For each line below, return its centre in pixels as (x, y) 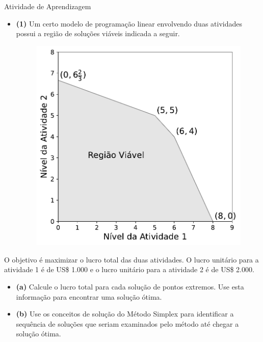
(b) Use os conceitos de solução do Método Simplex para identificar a (125, 314)
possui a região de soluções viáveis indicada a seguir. (98, 33)
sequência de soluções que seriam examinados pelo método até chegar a (127, 323)
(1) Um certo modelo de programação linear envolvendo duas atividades (129, 23)
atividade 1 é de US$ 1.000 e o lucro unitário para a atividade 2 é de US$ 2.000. (129, 269)
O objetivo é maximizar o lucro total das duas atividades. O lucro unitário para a (131, 259)
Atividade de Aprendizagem (48, 6)
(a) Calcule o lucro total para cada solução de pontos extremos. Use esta (130, 286)
